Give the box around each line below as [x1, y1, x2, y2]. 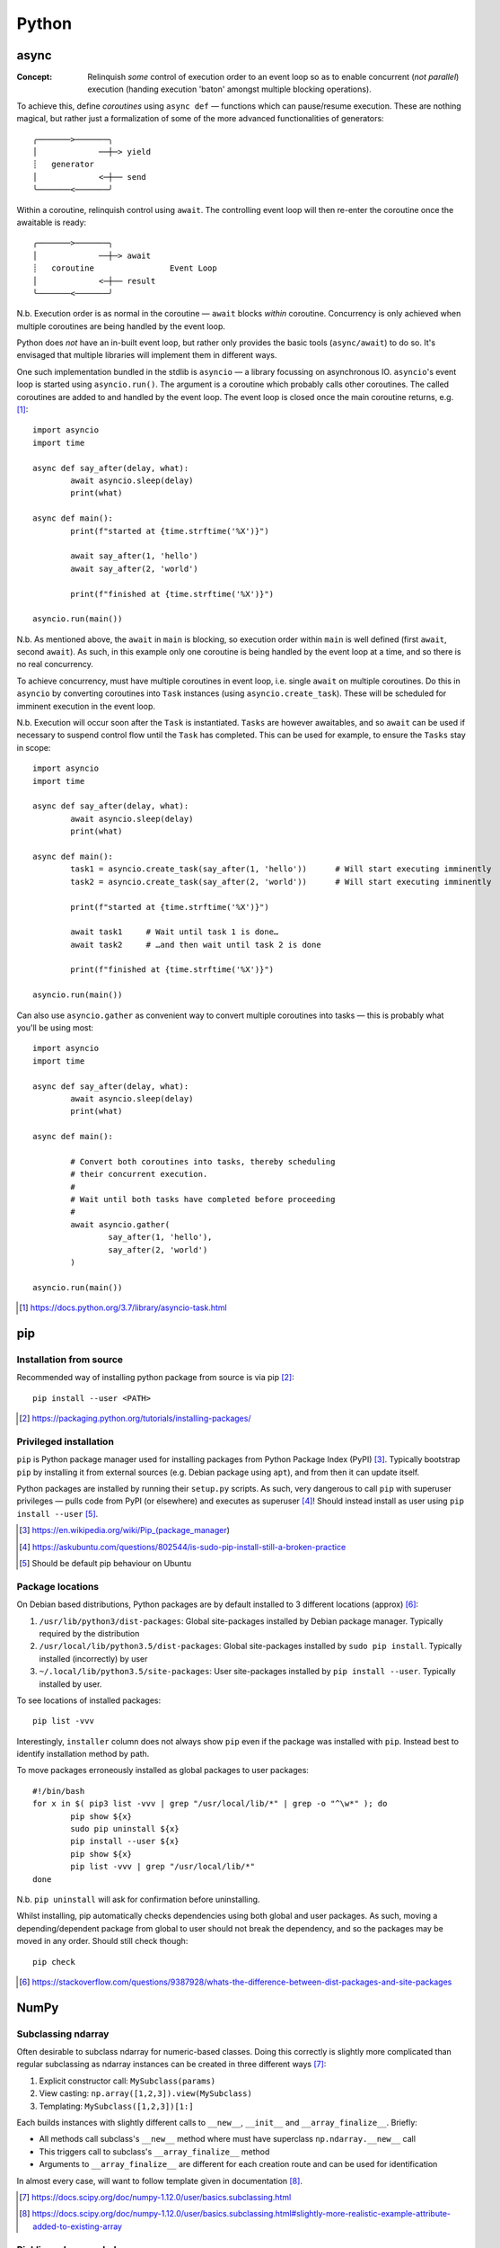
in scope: [16, 742, 51, 753]
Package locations [16, 1580, 100, 1592]
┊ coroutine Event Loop [32, 263, 217, 273]
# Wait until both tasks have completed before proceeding [70, 1194, 336, 1205]
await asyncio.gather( [70, 1219, 171, 1229]
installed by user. [39, 1678, 102, 1690]
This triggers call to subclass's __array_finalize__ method [39, 2145, 270, 2157]
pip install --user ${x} [70, 1836, 180, 1847]
